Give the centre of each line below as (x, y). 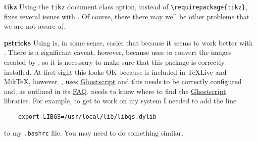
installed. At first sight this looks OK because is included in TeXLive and (115, 71)
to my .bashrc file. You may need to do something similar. (94, 132)
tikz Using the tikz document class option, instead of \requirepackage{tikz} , (126, 6)
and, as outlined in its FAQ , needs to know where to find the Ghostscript (115, 91)
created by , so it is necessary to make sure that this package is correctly (114, 62)
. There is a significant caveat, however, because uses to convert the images (118, 52)
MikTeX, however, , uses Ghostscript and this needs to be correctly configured (123, 81)
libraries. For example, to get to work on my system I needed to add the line (120, 101)
